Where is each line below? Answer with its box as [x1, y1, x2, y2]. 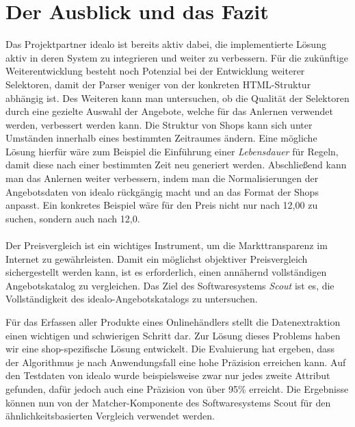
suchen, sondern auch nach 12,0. [5, 211, 140, 225]
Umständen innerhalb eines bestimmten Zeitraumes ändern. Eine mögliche [5, 131, 317, 145]
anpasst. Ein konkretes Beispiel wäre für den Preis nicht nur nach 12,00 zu [5, 198, 318, 212]
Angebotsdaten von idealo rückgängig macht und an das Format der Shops [5, 184, 319, 198]
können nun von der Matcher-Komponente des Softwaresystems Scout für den [5, 395, 331, 409]
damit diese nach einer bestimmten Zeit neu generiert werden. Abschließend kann [5, 157, 347, 172]
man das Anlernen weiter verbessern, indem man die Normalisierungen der [5, 171, 319, 185]
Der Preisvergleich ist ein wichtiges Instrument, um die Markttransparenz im [5, 238, 328, 253]
